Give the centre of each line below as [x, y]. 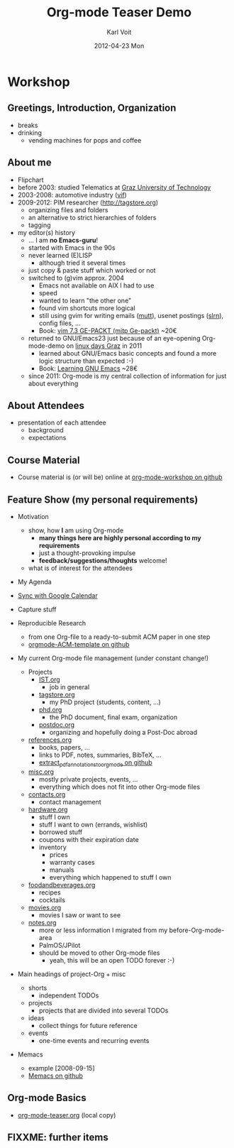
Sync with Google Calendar [57, 596]
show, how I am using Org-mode [76, 530]
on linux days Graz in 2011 [104, 346]
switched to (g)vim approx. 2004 [76, 278]
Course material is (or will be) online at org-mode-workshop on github [120, 477]
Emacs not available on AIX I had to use [96, 285]
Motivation [33, 516]
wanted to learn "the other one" [85, 300]
